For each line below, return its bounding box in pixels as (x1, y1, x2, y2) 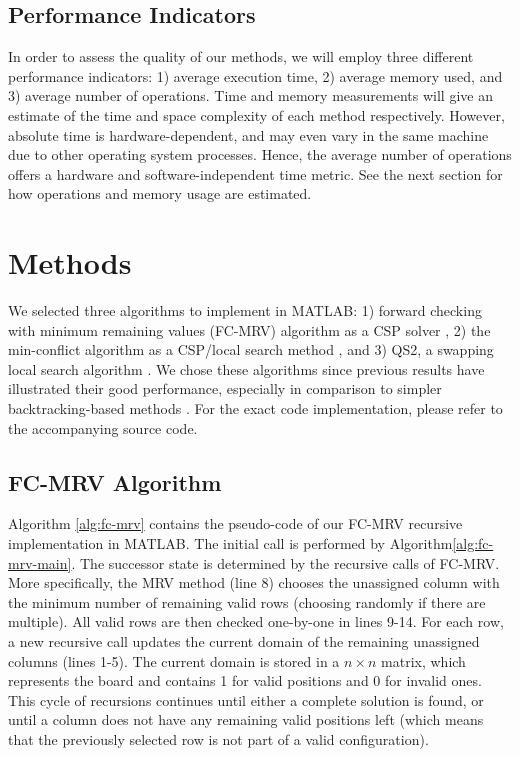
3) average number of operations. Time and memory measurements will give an (8, 85, 493, 106)
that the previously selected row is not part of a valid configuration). (8, 728, 429, 749)
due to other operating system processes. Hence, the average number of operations (8, 144, 512, 165)
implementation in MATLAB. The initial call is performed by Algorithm (8, 533, 453, 554)
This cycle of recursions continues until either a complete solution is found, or (8, 689, 484, 710)
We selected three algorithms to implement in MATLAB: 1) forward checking (8, 300, 482, 321)
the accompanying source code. (8, 417, 198, 438)
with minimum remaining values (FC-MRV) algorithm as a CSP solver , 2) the (8, 319, 491, 340)
